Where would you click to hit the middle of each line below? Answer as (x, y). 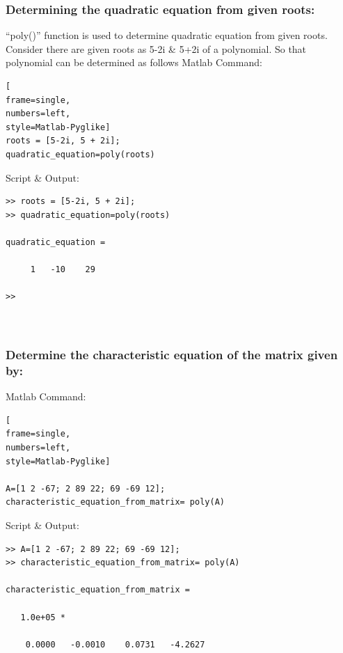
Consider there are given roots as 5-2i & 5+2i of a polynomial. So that (156, 48)
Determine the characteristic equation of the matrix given (172, 355)
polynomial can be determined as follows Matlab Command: (134, 62)
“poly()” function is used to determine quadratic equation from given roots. (167, 35)
